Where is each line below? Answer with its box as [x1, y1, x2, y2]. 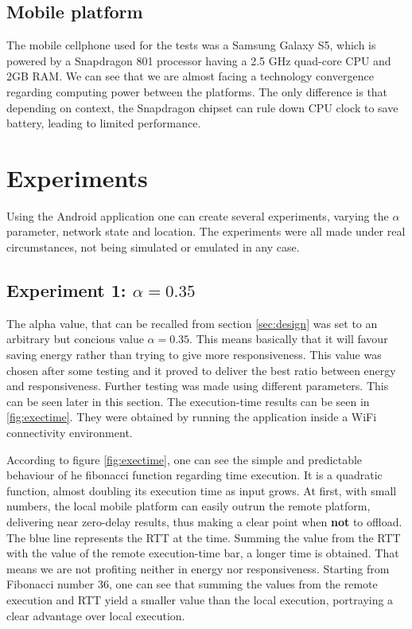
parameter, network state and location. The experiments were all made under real [6, 223, 406, 240]
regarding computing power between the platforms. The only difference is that [6, 83, 388, 100]
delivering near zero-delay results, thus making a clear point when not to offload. [6, 514, 402, 529]
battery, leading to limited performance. [6, 115, 201, 131]
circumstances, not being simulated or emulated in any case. [6, 239, 300, 256]
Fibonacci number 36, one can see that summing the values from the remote [6, 576, 378, 592]
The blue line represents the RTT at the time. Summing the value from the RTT [6, 529, 401, 545]
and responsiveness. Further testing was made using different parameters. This [6, 377, 389, 394]
